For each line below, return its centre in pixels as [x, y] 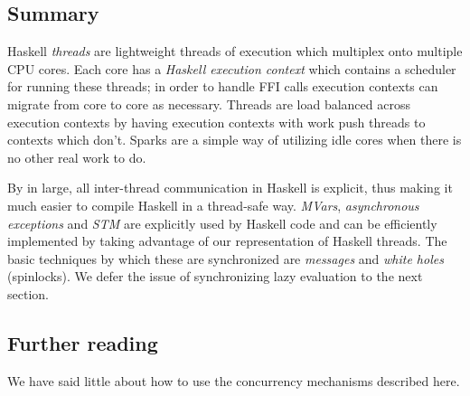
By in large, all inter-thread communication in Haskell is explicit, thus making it [230, 188]
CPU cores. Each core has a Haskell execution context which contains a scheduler [232, 68]
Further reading [83, 342]
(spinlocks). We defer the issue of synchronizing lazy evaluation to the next [215, 276]
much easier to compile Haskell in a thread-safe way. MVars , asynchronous [213, 205]
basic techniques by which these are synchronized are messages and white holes [226, 258]
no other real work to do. [77, 157]
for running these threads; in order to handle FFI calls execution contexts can [223, 86]
